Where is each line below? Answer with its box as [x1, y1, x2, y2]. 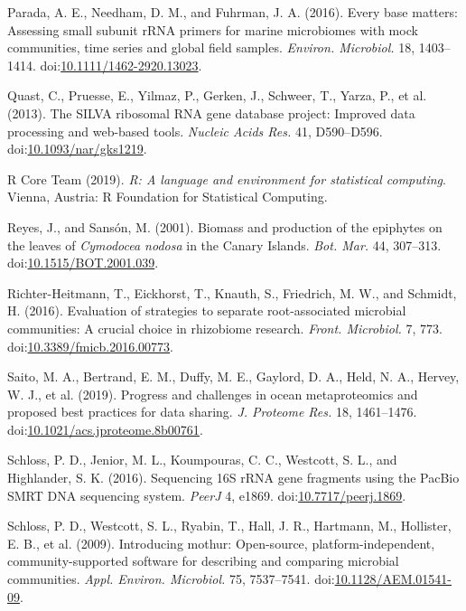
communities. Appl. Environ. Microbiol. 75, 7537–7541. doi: [7, 569, 335, 588]
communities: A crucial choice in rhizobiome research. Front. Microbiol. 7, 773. [7, 318, 443, 337]
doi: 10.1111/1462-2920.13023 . [40, 55, 202, 74]
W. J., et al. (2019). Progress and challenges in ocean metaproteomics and [7, 384, 418, 403]
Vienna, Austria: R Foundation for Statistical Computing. [7, 187, 328, 206]
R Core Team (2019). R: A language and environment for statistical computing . [7, 169, 446, 188]
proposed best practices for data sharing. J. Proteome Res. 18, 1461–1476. [7, 402, 417, 421]
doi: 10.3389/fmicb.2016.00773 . [7, 336, 173, 355]
